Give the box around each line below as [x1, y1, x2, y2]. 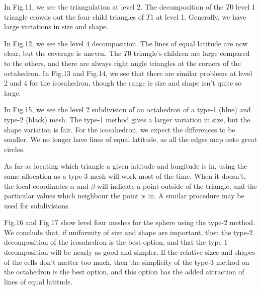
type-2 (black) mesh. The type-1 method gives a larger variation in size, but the [4, 114, 250, 124]
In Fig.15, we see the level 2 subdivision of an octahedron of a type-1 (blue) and [4, 104, 251, 115]
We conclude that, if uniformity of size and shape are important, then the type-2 [4, 227, 253, 237]
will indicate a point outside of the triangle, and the [97, 180, 257, 191]
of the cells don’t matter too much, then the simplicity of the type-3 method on [4, 256, 249, 267]
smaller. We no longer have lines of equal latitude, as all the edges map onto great [4, 134, 257, 144]
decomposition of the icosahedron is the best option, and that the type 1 [4, 237, 228, 247]
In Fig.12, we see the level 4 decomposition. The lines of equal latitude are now [4, 38, 248, 48]
